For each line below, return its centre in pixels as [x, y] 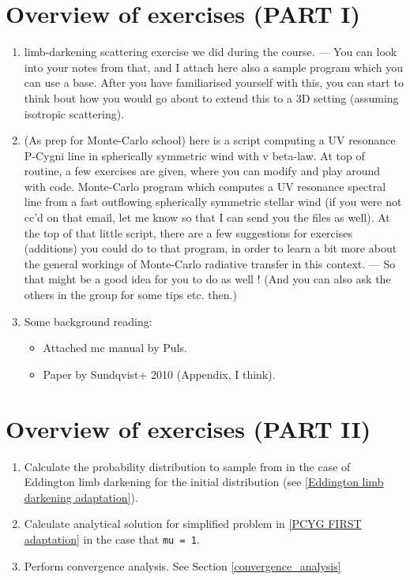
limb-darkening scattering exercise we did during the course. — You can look [211, 52]
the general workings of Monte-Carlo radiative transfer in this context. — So [210, 263]
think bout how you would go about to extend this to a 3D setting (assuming [211, 97]
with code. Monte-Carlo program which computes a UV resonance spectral [205, 186]
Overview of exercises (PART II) [188, 428]
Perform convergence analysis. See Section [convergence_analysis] [182, 565]
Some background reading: [88, 321]
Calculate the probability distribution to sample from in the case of [187, 466]
